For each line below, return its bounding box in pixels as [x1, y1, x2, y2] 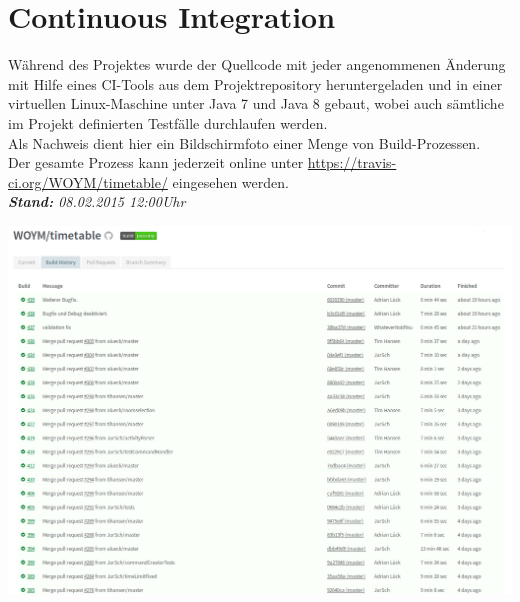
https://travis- [307, 152, 397, 173]
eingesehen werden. [172, 171, 289, 192]
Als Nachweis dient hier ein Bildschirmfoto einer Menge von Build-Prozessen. [8, 132, 481, 153]
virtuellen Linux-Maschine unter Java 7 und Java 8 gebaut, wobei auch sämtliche [8, 93, 504, 114]
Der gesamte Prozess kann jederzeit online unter [8, 152, 304, 173]
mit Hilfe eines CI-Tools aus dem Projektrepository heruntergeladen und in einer [8, 73, 503, 94]
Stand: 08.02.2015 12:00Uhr [8, 191, 186, 212]
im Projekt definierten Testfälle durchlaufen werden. [8, 112, 328, 133]
